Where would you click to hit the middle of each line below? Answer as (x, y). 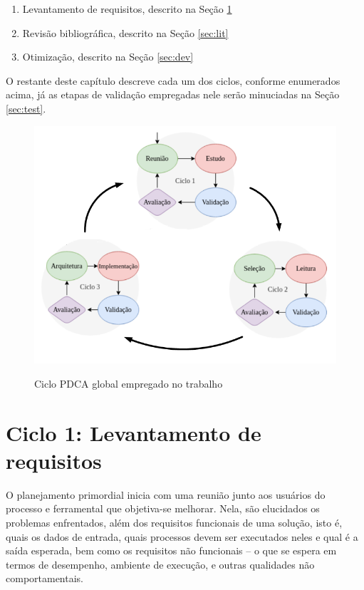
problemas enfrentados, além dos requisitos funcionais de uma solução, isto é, (174, 522)
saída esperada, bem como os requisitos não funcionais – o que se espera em (171, 550)
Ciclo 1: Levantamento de (134, 432)
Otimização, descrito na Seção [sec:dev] (108, 57)
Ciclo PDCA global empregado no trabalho (129, 383)
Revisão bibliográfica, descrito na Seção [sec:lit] (125, 32)
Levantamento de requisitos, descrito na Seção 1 (127, 9)
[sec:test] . (26, 108)
